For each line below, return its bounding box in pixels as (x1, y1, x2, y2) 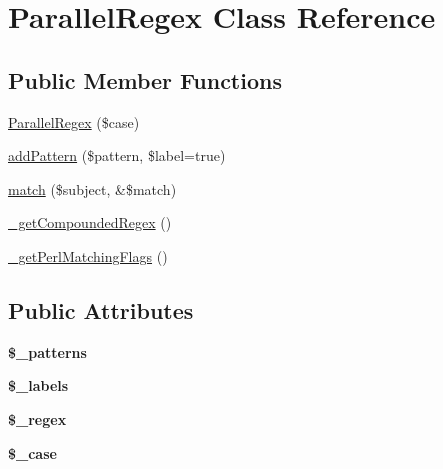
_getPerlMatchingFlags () (8, 245, 168, 266)
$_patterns (8, 341, 87, 362)
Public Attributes (8, 294, 194, 325)
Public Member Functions (8, 64, 282, 95)
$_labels (8, 375, 69, 396)
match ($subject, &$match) (8, 178, 177, 199)
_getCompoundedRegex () (8, 212, 172, 233)
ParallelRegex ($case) (8, 111, 140, 132)
